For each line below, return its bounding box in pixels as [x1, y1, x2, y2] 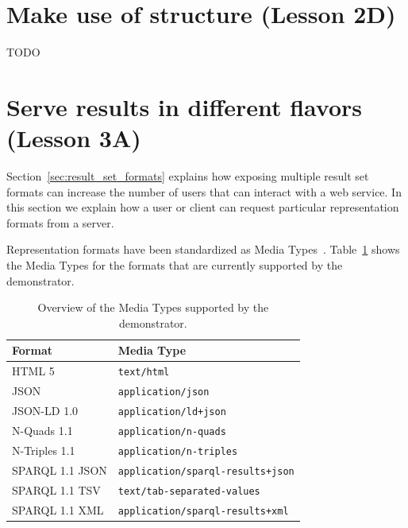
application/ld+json [117, 406, 226, 418]
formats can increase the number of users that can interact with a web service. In [6, 183, 402, 200]
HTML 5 [12, 363, 55, 379]
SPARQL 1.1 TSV [12, 481, 101, 498]
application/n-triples [117, 445, 238, 457]
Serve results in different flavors [6, 90, 363, 122]
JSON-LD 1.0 [12, 402, 79, 419]
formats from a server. [6, 214, 114, 231]
